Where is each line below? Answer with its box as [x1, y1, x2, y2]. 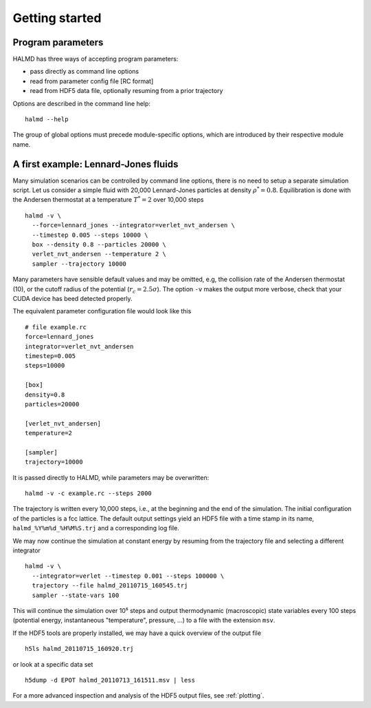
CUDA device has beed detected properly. [12, 295, 133, 302]
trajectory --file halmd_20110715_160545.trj [32, 582, 188, 590]
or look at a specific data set [12, 660, 93, 668]
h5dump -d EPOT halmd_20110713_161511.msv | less [25, 676, 196, 684]
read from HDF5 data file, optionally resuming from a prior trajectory [30, 87, 223, 95]
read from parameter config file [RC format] [30, 76, 154, 85]
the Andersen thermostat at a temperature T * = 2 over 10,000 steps [12, 195, 204, 204]
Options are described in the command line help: [12, 99, 151, 107]
